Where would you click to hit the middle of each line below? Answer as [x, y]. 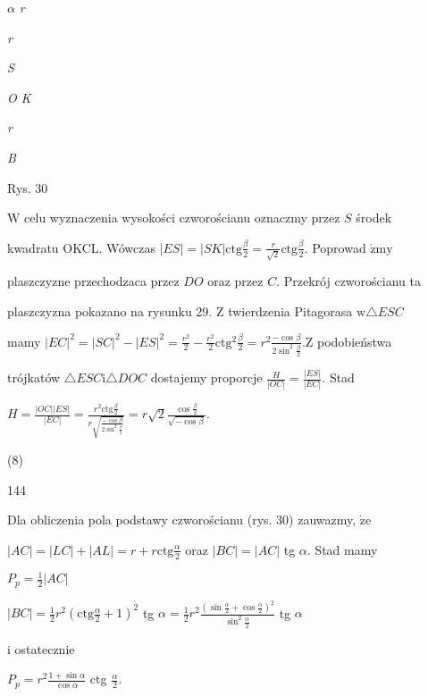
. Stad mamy [342, 549]
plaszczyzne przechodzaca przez [93, 281]
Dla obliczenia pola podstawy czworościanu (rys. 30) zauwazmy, [182, 520]
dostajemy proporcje [206, 377]
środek [374, 218]
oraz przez [235, 281]
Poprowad [339, 247]
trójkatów [34, 377]
